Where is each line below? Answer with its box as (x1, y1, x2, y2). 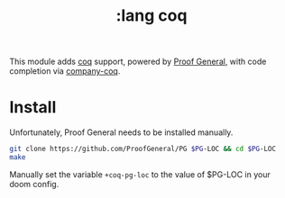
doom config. (9, 178, 60, 189)
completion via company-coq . (9, 66, 121, 76)
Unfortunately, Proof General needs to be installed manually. (9, 127, 234, 138)
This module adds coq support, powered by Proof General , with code (9, 56, 267, 67)
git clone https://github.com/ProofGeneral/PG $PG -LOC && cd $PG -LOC (9, 145, 277, 154)
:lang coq (115, 5, 188, 26)
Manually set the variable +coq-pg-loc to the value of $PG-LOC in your (9, 168, 271, 180)
